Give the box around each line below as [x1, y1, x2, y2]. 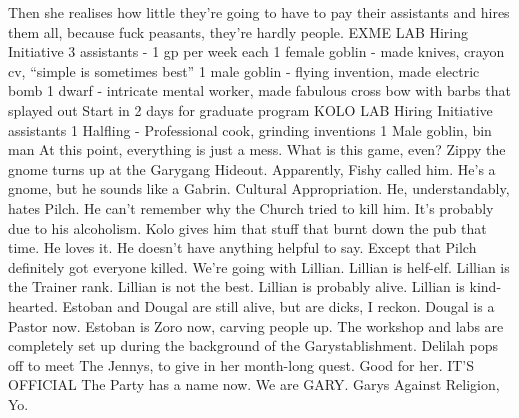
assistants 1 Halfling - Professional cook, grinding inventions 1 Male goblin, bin [8, 119, 492, 140]
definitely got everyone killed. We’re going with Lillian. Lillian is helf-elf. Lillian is [8, 256, 510, 277]
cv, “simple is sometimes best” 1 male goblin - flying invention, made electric [8, 60, 480, 81]
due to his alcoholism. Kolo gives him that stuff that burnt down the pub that [8, 217, 487, 238]
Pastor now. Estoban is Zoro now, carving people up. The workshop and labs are [8, 315, 504, 336]
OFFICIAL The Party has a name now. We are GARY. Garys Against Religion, [8, 374, 500, 395]
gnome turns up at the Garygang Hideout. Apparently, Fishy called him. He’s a [8, 158, 496, 179]
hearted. [8, 295, 58, 316]
